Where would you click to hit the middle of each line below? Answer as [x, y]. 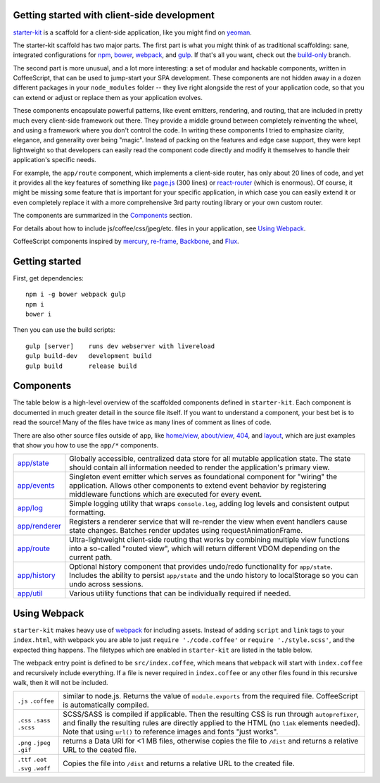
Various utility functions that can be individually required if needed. [180, 593]
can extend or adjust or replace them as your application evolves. [108, 97]
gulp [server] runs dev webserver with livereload [120, 346]
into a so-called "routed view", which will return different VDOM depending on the [205, 548]
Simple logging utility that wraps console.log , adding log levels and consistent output [209, 504]
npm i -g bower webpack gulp [76, 295]
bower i [39, 314]
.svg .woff [34, 769]
